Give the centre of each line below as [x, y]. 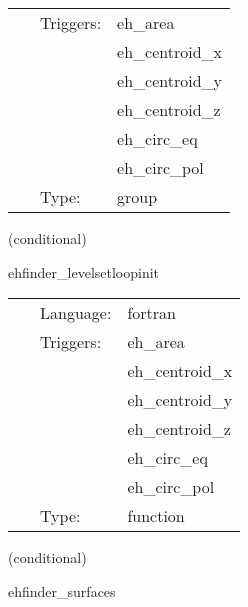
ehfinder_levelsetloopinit [84, 271]
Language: [76, 313]
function [156, 516]
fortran [151, 313]
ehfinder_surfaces [62, 590]
